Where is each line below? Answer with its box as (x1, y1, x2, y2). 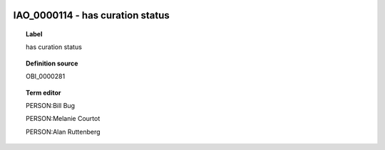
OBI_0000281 (26, 72, 66, 81)
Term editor (26, 88, 61, 97)
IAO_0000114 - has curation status (13, 9, 170, 21)
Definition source (26, 59, 78, 68)
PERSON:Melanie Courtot (26, 114, 101, 123)
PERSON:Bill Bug (26, 101, 75, 109)
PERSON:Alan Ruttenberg (26, 127, 101, 136)
